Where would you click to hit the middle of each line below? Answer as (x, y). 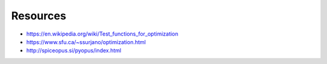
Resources (39, 16)
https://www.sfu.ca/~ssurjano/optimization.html (86, 42)
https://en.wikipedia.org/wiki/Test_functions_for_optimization (102, 34)
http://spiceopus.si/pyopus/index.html (74, 51)
